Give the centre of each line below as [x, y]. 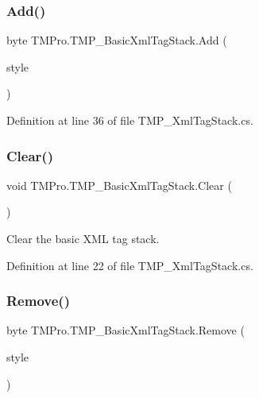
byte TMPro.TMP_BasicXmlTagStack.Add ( [117, 40]
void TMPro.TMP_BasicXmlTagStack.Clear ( [119, 185]
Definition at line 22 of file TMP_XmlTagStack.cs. [130, 265]
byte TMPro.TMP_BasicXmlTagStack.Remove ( [126, 330]
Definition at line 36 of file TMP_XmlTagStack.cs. [130, 120]
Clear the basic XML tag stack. [83, 238]
